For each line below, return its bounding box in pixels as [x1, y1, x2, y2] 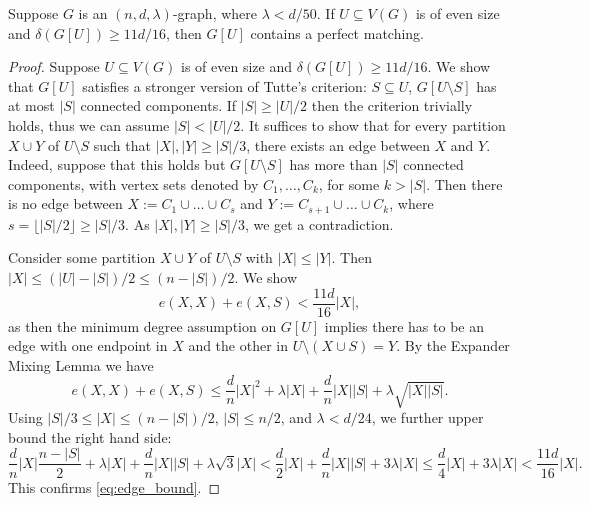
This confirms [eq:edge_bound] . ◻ [8, 476, 221, 497]
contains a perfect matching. [250, 22, 425, 43]
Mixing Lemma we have [8, 354, 154, 375]
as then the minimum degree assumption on [8, 315, 277, 336]
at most [8, 95, 55, 116]
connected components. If [80, 95, 237, 116]
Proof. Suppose [8, 56, 100, 77]
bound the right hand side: [8, 426, 172, 447]
